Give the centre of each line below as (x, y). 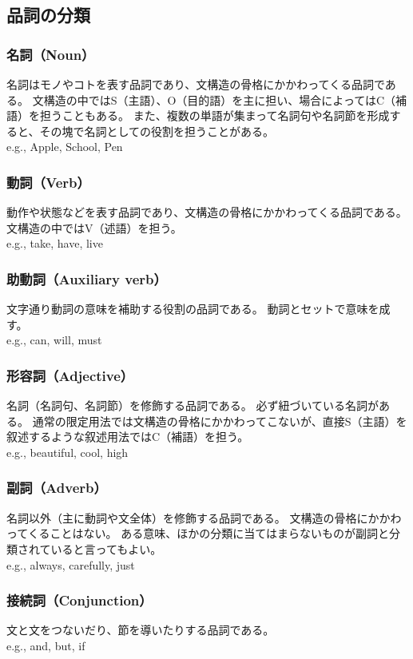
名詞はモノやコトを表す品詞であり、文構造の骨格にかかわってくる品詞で (196, 84)
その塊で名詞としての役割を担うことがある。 (157, 131)
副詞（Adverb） (57, 488)
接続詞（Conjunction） (79, 600)
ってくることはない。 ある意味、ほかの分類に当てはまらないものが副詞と (198, 533)
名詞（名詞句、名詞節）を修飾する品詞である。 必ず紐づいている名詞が (193, 405)
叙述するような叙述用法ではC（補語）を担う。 (128, 437)
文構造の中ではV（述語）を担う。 (94, 227)
